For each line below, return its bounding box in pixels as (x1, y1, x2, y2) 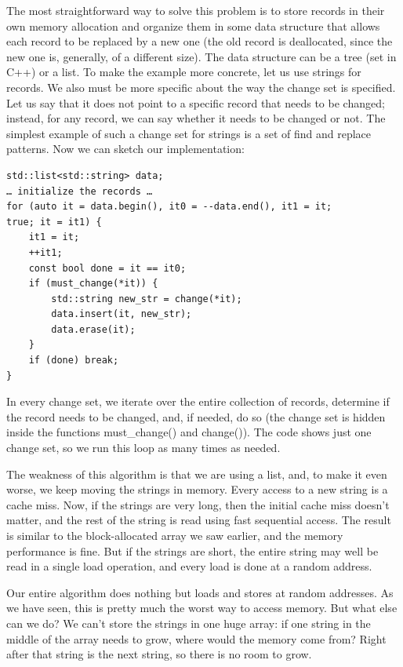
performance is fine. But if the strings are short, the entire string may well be (6, 542, 379, 559)
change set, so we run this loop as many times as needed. (6, 439, 281, 456)
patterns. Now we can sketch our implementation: (6, 140, 245, 157)
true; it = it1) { (6, 216, 102, 228)
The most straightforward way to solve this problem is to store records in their (6, 2, 385, 18)
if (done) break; (28, 355, 119, 366)
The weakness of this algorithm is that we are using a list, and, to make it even (6, 465, 387, 482)
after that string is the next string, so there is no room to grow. (6, 646, 312, 662)
